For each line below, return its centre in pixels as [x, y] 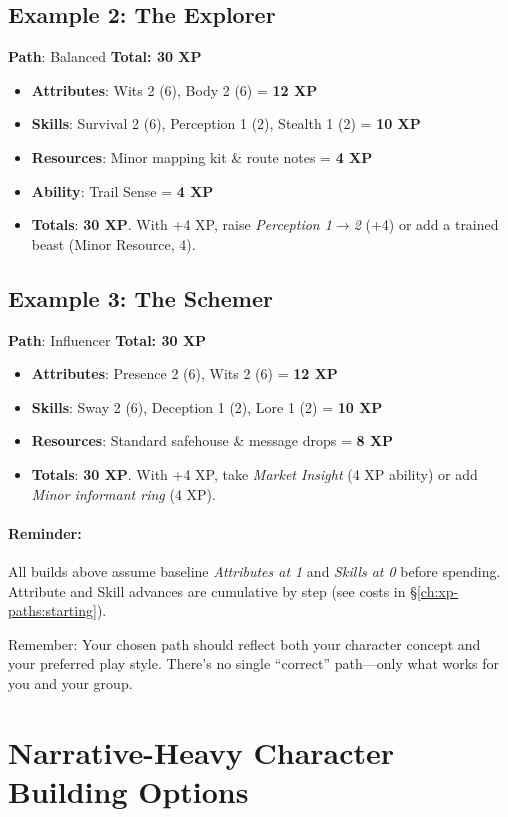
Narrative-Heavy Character [201, 751]
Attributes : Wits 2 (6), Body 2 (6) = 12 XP [174, 89]
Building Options [128, 790]
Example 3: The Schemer [140, 297]
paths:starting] [52, 610]
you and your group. [70, 682]
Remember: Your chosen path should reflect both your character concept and [244, 643]
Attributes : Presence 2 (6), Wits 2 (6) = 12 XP [184, 373]
